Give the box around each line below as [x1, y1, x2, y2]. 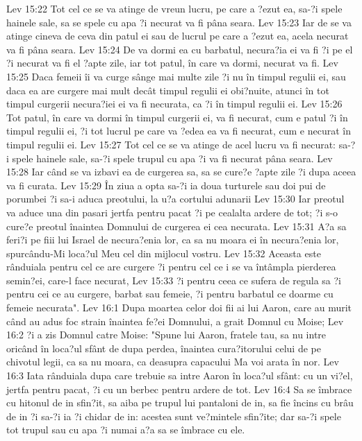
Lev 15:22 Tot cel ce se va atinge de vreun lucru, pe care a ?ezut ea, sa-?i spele [6, 1, 343, 15]
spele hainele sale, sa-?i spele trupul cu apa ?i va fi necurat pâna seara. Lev [12, 150, 333, 165]
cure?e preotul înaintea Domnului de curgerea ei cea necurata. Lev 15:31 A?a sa [6, 218, 347, 233]
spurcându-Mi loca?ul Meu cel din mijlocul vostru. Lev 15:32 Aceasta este [6, 245, 321, 260]
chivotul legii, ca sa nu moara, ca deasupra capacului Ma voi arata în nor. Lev [6, 354, 339, 369]
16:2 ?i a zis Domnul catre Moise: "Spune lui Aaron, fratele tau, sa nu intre [6, 327, 327, 342]
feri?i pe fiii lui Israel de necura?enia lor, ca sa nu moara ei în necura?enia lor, [6, 232, 339, 247]
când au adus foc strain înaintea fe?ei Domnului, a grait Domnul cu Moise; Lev [6, 313, 344, 328]
